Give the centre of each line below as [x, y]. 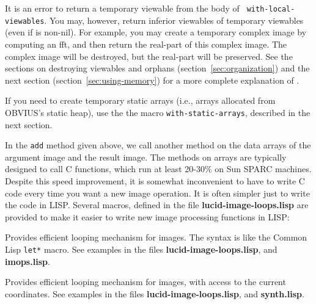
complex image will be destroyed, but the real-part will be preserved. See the [149, 56]
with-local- [271, 9]
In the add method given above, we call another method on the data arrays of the [158, 145]
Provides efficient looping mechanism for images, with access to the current [145, 282]
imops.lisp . [28, 261]
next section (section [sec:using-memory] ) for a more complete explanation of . [152, 80]
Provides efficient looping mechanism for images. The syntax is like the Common [156, 237]
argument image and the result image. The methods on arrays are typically [146, 157]
